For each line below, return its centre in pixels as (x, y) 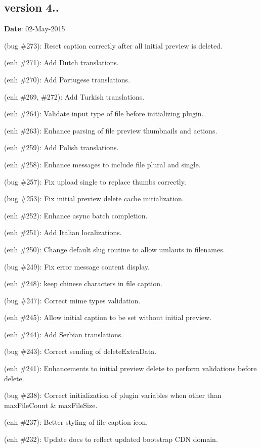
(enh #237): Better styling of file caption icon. (76, 422)
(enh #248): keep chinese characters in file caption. (83, 283)
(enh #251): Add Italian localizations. (63, 232)
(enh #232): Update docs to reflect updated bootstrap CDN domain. (111, 439)
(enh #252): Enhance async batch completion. (76, 215)
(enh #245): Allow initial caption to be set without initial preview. (108, 317)
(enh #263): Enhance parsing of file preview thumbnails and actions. (111, 130)
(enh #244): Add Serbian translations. (64, 334)
